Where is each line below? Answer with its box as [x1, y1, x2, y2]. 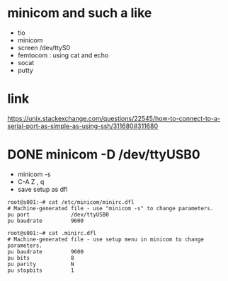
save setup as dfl [17, 185, 68, 193]
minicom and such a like [7, 5, 152, 21]
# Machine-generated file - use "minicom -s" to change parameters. [7, 205, 214, 212]
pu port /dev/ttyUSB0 [7, 211, 110, 218]
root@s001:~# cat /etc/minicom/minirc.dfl [7, 198, 135, 206]
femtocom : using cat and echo [17, 51, 109, 59]
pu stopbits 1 [7, 267, 74, 274]
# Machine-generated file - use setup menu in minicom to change [7, 236, 204, 243]
